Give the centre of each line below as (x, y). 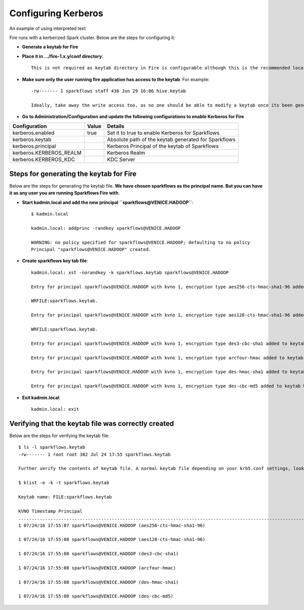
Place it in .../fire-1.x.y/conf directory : (63, 56)
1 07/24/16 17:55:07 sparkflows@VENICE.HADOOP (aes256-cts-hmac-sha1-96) (112, 525)
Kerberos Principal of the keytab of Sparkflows (163, 146)
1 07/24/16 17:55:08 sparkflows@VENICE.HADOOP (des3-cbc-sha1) (99, 554)
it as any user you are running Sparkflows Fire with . (65, 193)
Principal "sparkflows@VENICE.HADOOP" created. (91, 249)
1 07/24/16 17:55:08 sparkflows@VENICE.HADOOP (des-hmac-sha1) (99, 582)
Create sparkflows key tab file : (55, 261)
